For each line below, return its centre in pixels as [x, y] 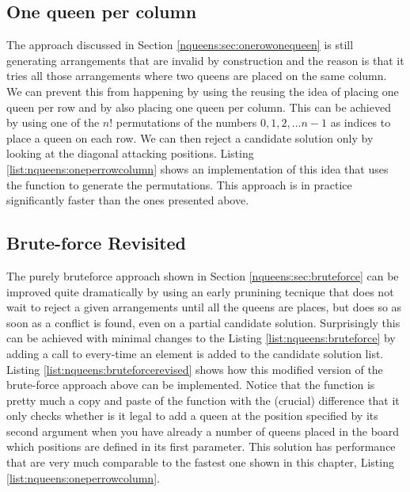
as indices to [361, 122]
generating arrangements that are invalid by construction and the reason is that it [205, 60]
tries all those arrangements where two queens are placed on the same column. [197, 76]
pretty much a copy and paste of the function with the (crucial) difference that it [203, 400]
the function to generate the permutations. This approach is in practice [179, 184]
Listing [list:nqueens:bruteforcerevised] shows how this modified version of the [195, 369]
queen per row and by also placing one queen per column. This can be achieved [199, 107]
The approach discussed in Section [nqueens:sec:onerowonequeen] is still [180, 45]
